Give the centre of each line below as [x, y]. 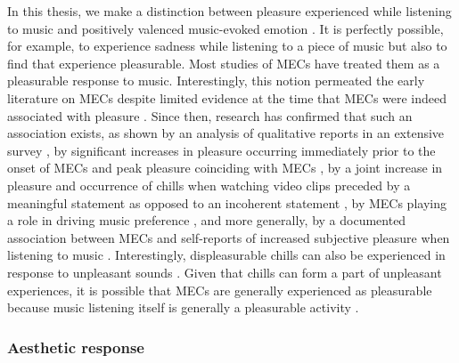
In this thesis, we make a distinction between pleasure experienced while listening [229, 11]
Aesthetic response [76, 347]
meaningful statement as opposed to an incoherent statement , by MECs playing [227, 202]
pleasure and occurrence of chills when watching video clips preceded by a [209, 185]
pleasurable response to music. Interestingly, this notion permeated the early [216, 81]
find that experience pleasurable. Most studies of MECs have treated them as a [224, 63]
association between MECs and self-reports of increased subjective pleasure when [229, 237]
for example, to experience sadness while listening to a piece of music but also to [227, 46]
